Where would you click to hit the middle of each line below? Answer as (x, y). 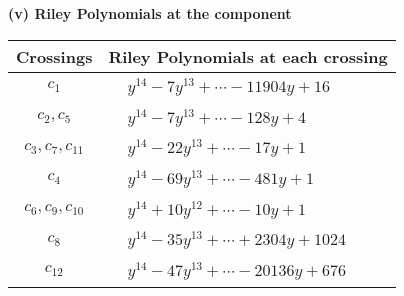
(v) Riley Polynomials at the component (150, 13)
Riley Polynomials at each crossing (248, 56)
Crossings (54, 56)
